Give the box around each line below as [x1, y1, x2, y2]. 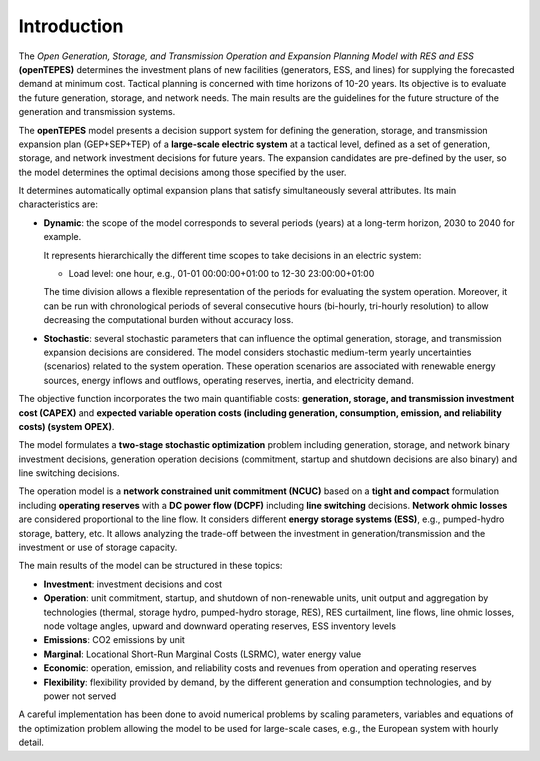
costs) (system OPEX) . [18, 420, 115, 432]
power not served [43, 690, 117, 702]
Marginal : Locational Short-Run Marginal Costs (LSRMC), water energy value [43, 648, 362, 660]
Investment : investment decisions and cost [43, 578, 223, 590]
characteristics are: [18, 198, 99, 210]
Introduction [18, 15, 124, 37]
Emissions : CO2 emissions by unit [43, 634, 185, 646]
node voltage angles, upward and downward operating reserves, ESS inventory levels [43, 620, 397, 632]
